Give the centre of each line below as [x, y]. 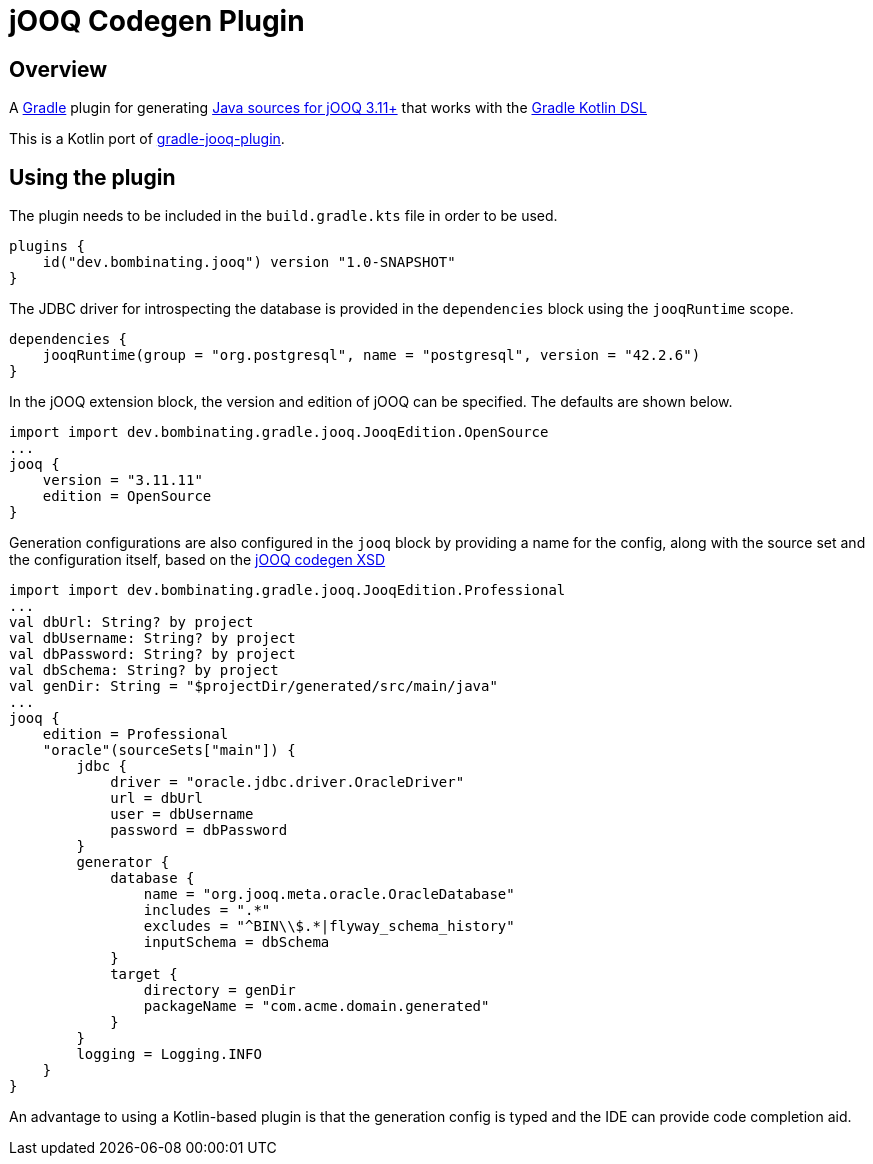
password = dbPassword [199, 830]
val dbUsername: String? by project [152, 638]
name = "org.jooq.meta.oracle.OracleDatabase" [329, 894]
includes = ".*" [207, 910]
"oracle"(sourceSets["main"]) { [169, 750]
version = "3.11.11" [122, 480]
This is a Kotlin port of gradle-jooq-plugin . [147, 139]
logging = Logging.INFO [169, 1054]
